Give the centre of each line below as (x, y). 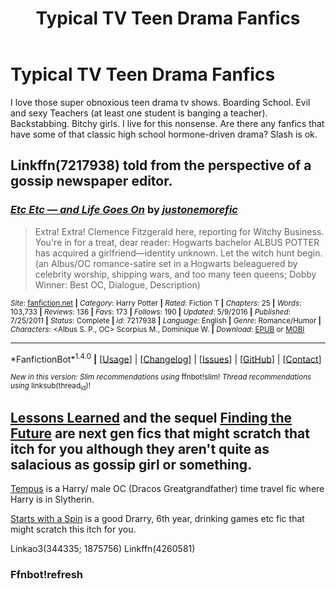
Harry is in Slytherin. (52, 499)
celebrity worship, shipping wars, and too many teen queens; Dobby (175, 274)
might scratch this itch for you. (73, 529)
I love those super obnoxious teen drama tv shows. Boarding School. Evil (160, 102)
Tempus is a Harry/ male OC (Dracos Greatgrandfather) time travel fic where (167, 489)
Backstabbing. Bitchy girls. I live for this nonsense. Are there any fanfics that (167, 123)
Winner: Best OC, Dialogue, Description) (117, 284)
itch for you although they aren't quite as (140, 449)
